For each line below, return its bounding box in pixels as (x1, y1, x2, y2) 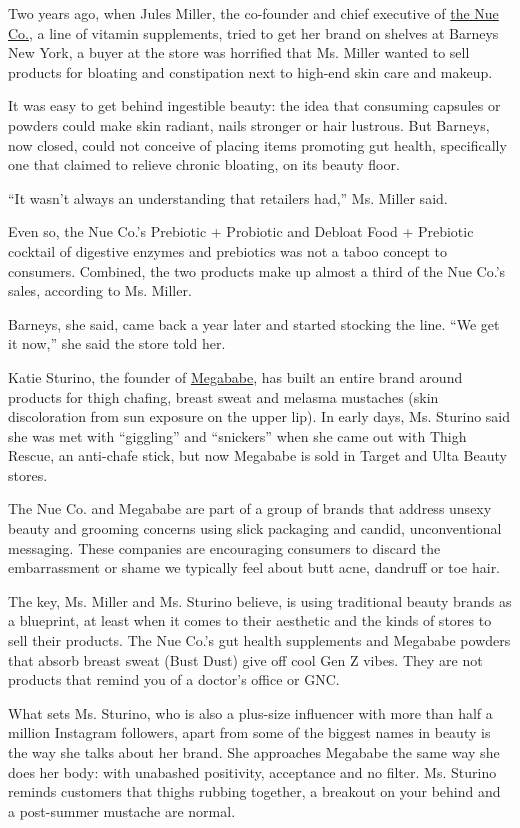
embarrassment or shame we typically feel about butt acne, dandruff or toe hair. (8, 557, 501, 578)
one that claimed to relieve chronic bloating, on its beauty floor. (8, 154, 400, 175)
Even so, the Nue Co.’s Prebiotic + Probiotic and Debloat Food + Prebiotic (8, 221, 474, 242)
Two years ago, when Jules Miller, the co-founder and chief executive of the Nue (8, 3, 499, 23)
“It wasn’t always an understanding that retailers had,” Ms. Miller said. (8, 187, 448, 208)
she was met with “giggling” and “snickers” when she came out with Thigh (8, 425, 467, 446)
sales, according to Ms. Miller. (8, 280, 192, 301)
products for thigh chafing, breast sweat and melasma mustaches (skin (8, 386, 439, 407)
